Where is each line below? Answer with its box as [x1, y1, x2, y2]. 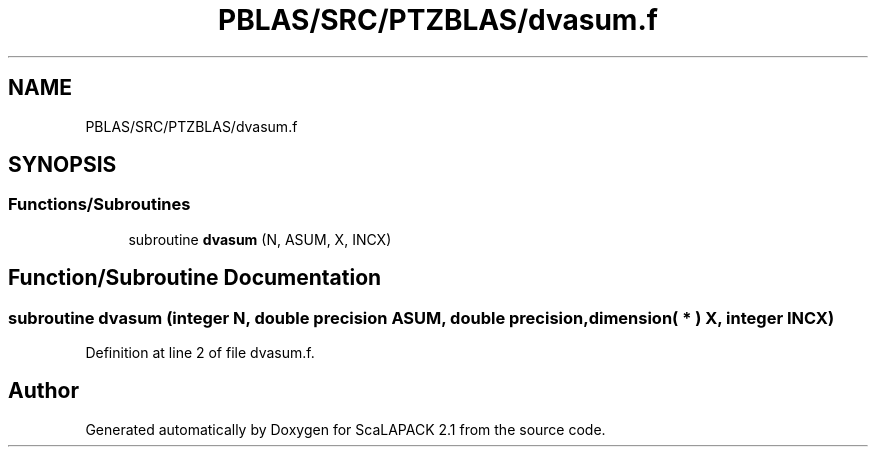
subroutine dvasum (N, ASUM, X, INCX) [128, 230, 392, 248]
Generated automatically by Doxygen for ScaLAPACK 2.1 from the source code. [85, 420, 606, 438]
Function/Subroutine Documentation [8, 265, 382, 291]
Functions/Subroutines [8, 194, 191, 215]
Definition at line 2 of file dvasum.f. [85, 344, 315, 362]
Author [8, 378, 79, 404]
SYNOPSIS [8, 152, 117, 178]
